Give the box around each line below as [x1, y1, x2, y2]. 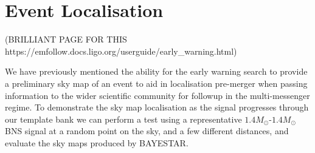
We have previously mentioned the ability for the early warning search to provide [5, 65, 308, 78]
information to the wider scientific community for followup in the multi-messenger [5, 89, 310, 101]
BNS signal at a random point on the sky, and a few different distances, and [5, 124, 289, 137]
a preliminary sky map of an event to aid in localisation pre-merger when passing [5, 76, 308, 89]
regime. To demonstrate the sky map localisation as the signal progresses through [5, 101, 309, 114]
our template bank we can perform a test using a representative [5, 112, 242, 125]
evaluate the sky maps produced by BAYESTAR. [5, 136, 189, 149]
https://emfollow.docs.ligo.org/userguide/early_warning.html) [5, 44, 237, 57]
